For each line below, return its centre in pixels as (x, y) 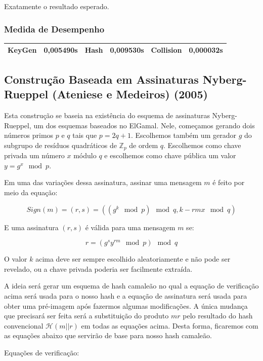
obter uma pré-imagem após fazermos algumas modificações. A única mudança (126, 305)
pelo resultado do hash (218, 316)
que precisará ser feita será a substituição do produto (86, 316)
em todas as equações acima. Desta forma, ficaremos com (170, 325)
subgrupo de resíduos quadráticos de (60, 145)
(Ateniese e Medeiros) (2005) (130, 94)
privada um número (34, 155)
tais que (85, 135)
